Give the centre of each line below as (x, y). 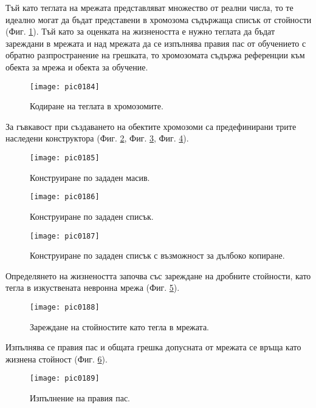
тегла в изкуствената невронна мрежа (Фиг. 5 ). (93, 287)
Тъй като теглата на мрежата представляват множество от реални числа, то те (149, 7)
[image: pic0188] (65, 307)
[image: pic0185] (65, 158)
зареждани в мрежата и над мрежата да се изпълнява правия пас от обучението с (156, 43)
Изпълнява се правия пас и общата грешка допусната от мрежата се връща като (153, 347)
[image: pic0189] (65, 379)
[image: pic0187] (65, 236)
